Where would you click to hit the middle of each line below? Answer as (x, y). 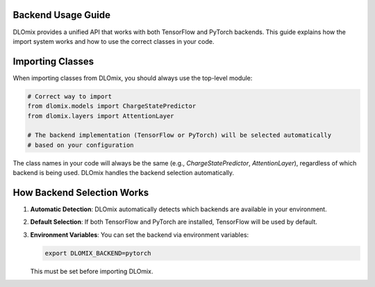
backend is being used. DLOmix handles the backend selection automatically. (124, 173)
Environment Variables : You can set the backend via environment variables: (140, 235)
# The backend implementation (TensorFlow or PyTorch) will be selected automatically (180, 135)
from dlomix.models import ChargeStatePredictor (112, 106)
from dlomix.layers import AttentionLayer (101, 116)
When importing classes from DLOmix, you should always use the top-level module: (133, 78)
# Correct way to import (70, 96)
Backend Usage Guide (62, 15)
